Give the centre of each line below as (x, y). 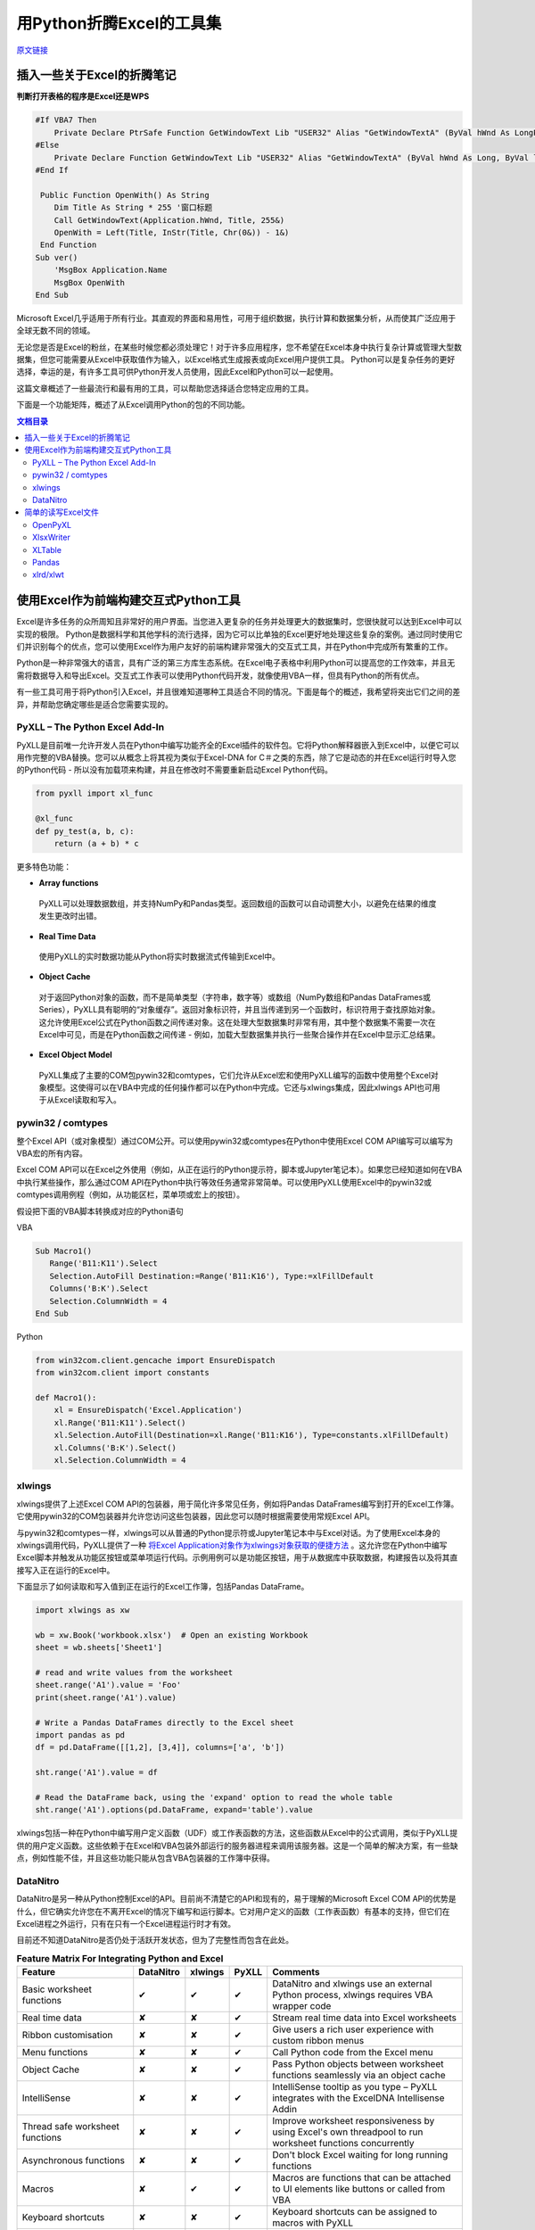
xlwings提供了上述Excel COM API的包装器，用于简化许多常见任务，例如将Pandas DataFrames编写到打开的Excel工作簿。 (238, 1504)
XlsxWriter (51, 537)
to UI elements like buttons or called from (359, 2189)
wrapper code (302, 2006)
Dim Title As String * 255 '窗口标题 (133, 208)
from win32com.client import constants (122, 1373)
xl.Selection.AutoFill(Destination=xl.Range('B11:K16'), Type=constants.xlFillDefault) (251, 1435)
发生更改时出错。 (70, 916)
